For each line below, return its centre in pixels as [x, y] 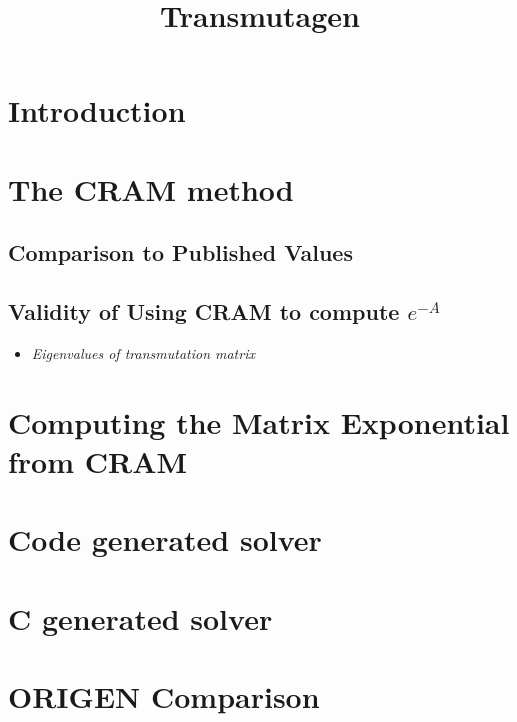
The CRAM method [151, 188]
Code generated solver [165, 539]
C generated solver [140, 617]
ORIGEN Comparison [164, 696]
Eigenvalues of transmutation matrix [143, 352]
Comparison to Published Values [180, 252]
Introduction [97, 110]
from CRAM [98, 460]
